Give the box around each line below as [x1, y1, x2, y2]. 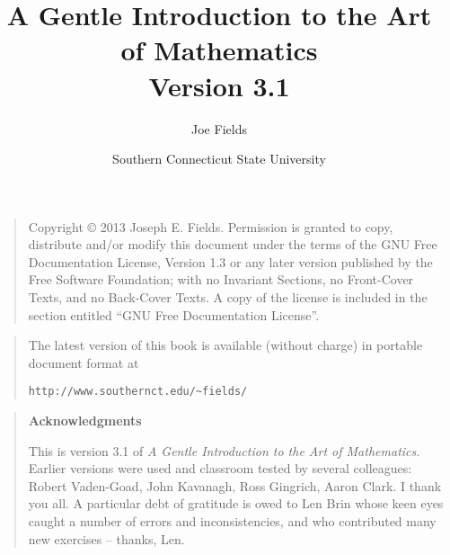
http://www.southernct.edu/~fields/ [28, 385, 248, 398]
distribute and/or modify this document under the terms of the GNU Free [28, 235, 437, 254]
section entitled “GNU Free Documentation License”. [28, 305, 320, 324]
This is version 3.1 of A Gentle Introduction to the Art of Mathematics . [28, 441, 420, 460]
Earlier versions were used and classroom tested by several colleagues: [28, 459, 412, 478]
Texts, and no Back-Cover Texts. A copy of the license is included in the [28, 288, 428, 307]
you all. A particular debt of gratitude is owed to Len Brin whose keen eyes [28, 494, 444, 513]
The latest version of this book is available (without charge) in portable [28, 336, 423, 354]
